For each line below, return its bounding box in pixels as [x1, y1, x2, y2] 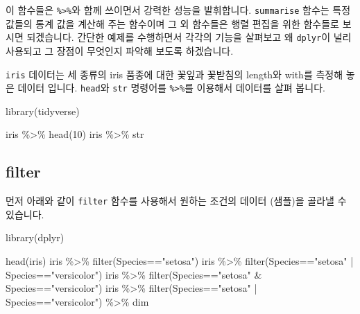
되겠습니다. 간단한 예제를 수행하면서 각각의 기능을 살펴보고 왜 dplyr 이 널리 [26, 30, 352, 44]
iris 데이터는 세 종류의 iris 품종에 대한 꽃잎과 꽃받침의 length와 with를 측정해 [6, 67, 343, 81]
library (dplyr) [6, 230, 65, 245]
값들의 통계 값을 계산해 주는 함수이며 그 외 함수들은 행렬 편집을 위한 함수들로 [6, 16, 339, 30]
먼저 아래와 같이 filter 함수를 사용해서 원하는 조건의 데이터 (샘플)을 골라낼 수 [6, 193, 347, 208]
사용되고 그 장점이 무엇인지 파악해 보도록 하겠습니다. [6, 43, 234, 58]
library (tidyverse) [6, 103, 80, 118]
